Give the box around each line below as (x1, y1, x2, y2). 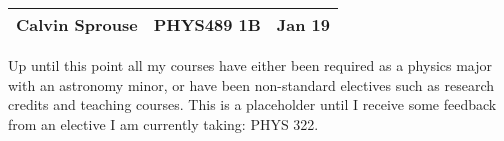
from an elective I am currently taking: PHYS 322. (8, 113, 319, 134)
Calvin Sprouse (16, 13, 138, 36)
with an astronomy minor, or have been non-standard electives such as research (8, 74, 494, 95)
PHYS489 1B (153, 13, 261, 36)
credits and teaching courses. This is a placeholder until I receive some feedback (8, 94, 497, 115)
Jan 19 (276, 13, 330, 36)
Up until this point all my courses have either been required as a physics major (8, 55, 493, 75)
